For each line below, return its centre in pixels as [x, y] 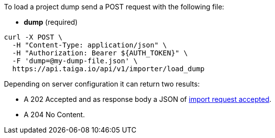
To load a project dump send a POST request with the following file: [114, 7]
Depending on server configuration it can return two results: [102, 84]
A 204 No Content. [55, 115]
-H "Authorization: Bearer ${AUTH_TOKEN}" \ [100, 53]
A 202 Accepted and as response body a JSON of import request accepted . [148, 99]
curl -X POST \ [33, 37]
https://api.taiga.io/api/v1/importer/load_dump [108, 69]
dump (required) [51, 22]
